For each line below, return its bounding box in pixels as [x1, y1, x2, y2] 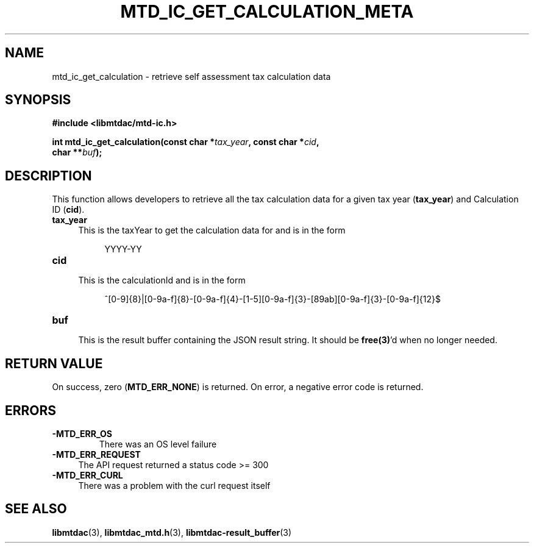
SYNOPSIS [5, 92, 71, 108]
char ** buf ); [52, 147, 102, 158]
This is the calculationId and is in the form [78, 275, 246, 286]
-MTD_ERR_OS [52, 428, 112, 439]
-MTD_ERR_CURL [52, 469, 123, 480]
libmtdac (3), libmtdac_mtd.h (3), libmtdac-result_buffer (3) [52, 527, 292, 538]
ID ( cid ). [52, 204, 85, 215]
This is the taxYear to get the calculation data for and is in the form [78, 225, 346, 236]
